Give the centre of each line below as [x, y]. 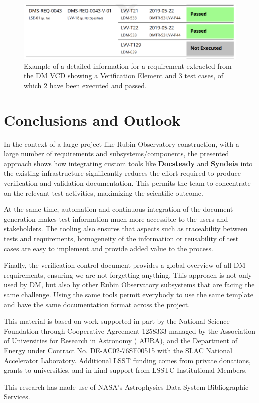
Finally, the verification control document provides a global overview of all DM [125, 265]
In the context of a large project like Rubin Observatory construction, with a [122, 143]
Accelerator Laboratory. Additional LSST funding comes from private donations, [127, 360]
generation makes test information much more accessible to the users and [116, 219]
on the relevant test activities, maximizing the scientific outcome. [104, 192]
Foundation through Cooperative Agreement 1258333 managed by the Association [129, 330]
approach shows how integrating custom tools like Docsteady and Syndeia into [128, 163]
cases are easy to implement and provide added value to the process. [109, 248]
